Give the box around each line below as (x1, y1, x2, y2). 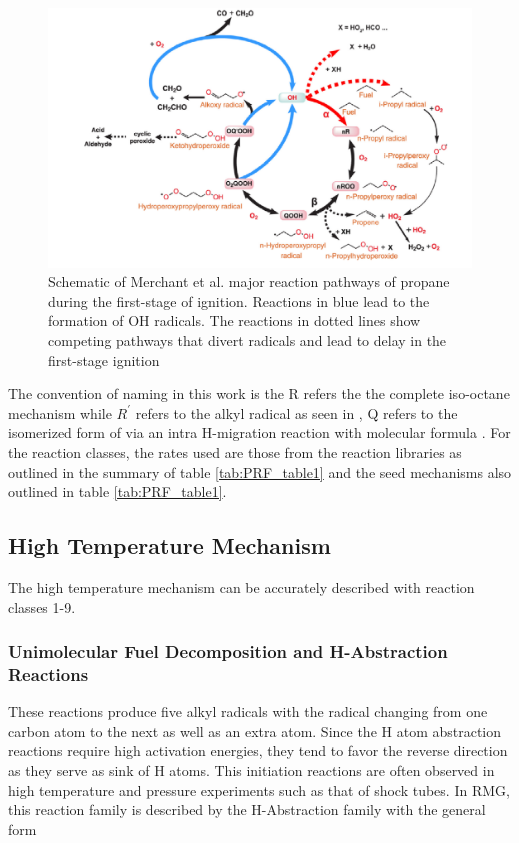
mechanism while (8, 402, 112, 423)
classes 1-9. (8, 596, 76, 617)
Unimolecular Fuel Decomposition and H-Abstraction (8, 639, 448, 664)
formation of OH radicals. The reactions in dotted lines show (48, 310, 421, 331)
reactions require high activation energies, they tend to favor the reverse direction (8, 740, 508, 761)
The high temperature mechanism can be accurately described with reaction (8, 576, 475, 597)
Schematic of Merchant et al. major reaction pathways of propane (48, 271, 450, 292)
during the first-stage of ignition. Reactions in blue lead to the (48, 290, 430, 311)
